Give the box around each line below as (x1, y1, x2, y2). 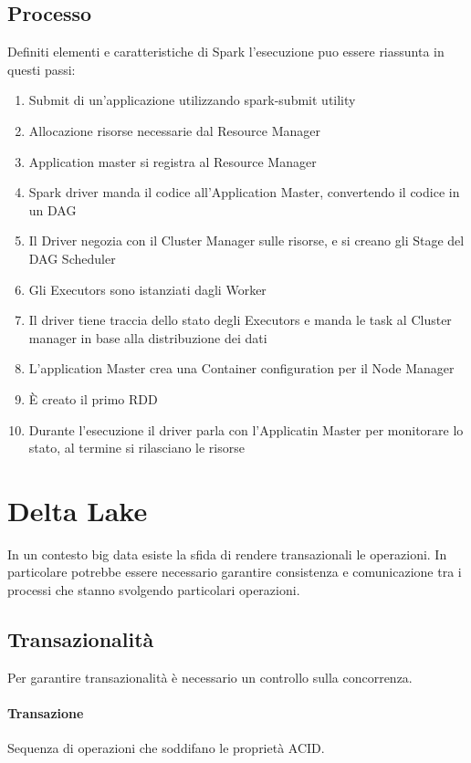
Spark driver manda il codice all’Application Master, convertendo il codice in (28, 183, 460, 202)
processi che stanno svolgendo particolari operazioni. (7, 580, 300, 600)
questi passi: (7, 59, 76, 78)
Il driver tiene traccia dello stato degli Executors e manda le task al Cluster (28, 310, 452, 329)
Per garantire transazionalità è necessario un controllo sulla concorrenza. (7, 667, 413, 686)
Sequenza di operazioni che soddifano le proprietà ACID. (7, 738, 325, 758)
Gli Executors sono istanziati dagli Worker (28, 279, 267, 298)
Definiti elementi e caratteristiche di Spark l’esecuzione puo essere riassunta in (7, 42, 445, 61)
